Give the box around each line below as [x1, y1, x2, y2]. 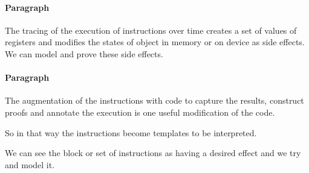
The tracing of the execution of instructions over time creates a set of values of [5, 24, 297, 36]
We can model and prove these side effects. [5, 47, 163, 60]
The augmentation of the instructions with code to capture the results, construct [5, 94, 304, 107]
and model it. [5, 158, 55, 171]
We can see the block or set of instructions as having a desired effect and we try [5, 146, 301, 159]
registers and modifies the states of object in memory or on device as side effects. [5, 36, 305, 48]
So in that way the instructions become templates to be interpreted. [5, 126, 257, 139]
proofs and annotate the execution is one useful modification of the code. [5, 105, 275, 118]
